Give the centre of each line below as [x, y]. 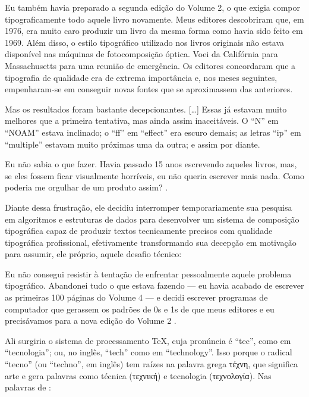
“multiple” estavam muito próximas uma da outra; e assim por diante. [133, 144]
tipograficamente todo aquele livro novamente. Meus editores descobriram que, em [154, 19]
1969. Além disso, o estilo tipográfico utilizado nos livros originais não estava [145, 42]
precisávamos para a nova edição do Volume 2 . [91, 321]
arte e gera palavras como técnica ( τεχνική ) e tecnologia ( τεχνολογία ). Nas [138, 375]
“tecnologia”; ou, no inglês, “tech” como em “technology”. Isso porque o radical [149, 352]
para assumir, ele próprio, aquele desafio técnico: [93, 254]
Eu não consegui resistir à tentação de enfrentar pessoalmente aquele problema [148, 273]
